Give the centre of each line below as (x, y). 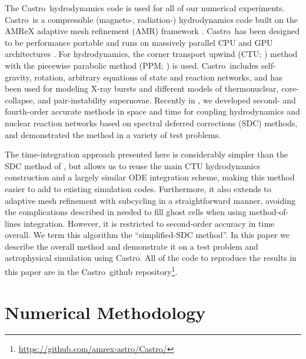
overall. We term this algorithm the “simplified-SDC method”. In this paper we (147, 235)
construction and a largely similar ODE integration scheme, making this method (150, 177)
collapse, (20, 100)
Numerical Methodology (105, 312)
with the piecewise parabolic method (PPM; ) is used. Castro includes (132, 65)
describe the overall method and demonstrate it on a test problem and (132, 246)
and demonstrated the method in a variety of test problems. (113, 134)
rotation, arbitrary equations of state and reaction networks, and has (158, 77)
